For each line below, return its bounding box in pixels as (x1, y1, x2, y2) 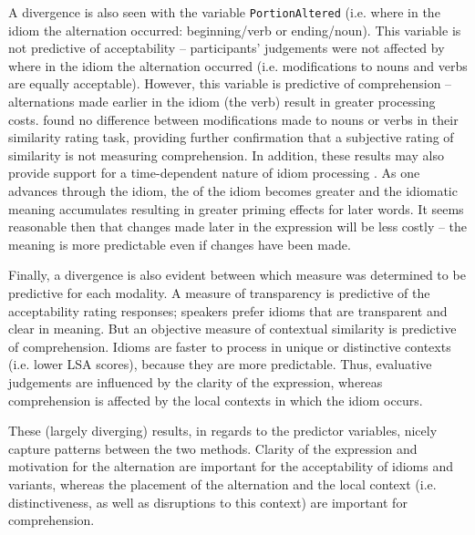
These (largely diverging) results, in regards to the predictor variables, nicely (8, 421, 438, 440)
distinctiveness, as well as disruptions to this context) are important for (8, 492, 408, 511)
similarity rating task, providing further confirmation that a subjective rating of (8, 128, 454, 147)
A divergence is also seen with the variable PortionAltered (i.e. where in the (8, 3, 440, 21)
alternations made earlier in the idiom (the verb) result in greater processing (8, 92, 436, 111)
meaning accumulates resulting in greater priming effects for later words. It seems (8, 199, 464, 218)
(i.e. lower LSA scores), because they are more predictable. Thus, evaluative (8, 355, 432, 374)
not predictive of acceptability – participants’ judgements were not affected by (8, 38, 445, 57)
